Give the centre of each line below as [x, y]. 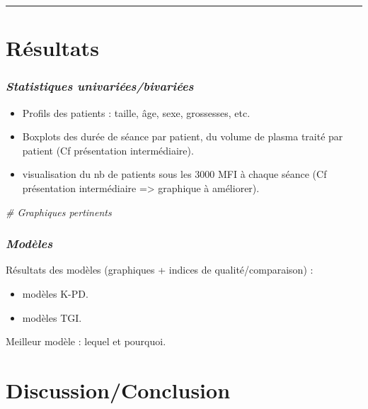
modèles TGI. [52, 317]
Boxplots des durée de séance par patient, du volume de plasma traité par [183, 136]
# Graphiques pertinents [59, 212]
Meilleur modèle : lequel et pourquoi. [86, 341]
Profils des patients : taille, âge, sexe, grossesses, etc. [136, 112]
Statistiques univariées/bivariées [100, 86]
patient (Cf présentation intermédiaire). [108, 150]
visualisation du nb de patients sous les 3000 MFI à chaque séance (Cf [174, 174]
